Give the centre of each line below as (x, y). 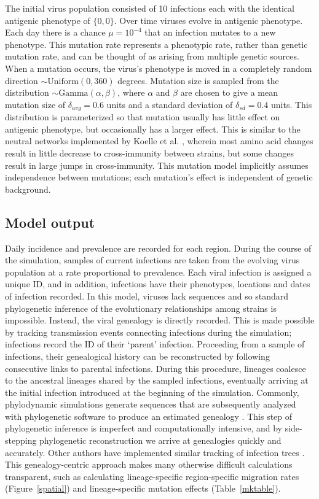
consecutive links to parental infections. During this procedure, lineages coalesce (156, 368)
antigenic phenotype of (48, 20)
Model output (50, 222)
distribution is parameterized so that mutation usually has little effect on (143, 117)
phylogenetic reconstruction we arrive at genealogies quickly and (160, 440)
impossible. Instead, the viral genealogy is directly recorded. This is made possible (160, 320)
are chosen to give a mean (229, 92)
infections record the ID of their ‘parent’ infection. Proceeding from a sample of (155, 344)
